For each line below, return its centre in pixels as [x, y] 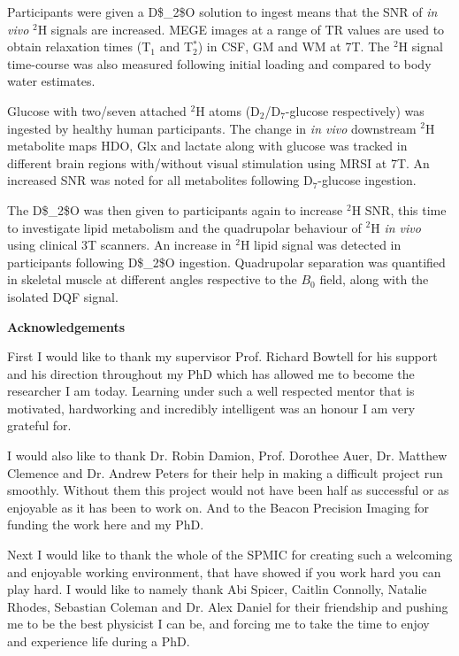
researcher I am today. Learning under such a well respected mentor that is [211, 391]
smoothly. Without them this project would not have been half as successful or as [228, 490]
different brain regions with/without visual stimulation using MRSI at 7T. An [218, 162]
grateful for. [39, 425]
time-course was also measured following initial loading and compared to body [219, 63]
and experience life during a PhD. [99, 641]
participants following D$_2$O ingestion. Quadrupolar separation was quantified [226, 262]
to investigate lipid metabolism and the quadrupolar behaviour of [184, 227]
